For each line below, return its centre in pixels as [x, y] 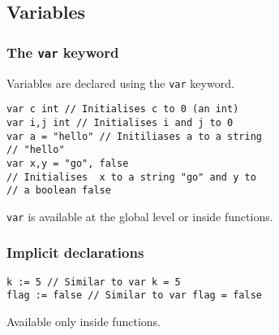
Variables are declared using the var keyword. [120, 83]
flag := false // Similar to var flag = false [134, 296]
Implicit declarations [75, 252]
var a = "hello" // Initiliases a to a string [134, 136]
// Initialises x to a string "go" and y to [131, 177]
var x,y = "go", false [68, 163]
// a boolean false [59, 191]
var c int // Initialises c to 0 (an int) [123, 109]
